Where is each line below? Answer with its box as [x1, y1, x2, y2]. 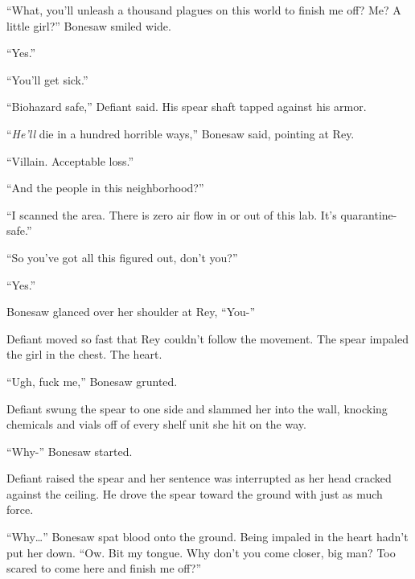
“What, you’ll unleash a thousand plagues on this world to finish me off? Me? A [6, 2, 401, 18]
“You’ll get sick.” [6, 71, 88, 88]
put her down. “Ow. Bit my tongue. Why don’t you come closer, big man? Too [6, 544, 396, 561]
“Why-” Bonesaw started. [6, 442, 133, 459]
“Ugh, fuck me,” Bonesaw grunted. [6, 372, 178, 389]
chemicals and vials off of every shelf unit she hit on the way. [6, 416, 306, 433]
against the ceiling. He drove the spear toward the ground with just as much [6, 485, 383, 502]
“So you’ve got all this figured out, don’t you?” [6, 248, 238, 265]
